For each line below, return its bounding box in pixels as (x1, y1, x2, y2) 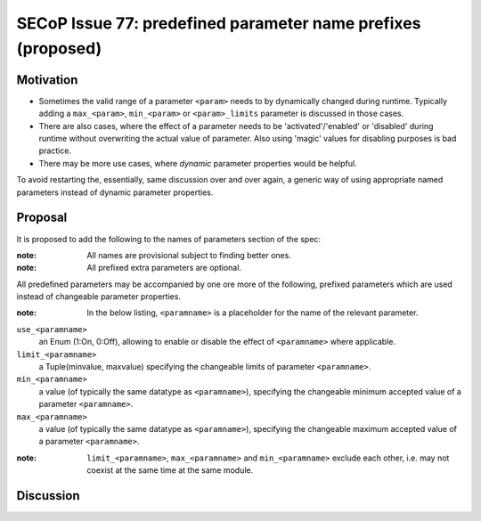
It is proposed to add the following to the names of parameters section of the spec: (16, 233, 321, 244)
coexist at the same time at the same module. (86, 465, 254, 476)
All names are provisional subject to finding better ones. (86, 249, 291, 260)
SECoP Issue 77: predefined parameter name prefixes (16, 13, 421, 33)
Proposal (16, 210, 68, 225)
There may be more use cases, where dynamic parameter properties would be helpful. (38, 158, 357, 168)
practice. (38, 145, 71, 156)
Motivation (16, 72, 78, 87)
